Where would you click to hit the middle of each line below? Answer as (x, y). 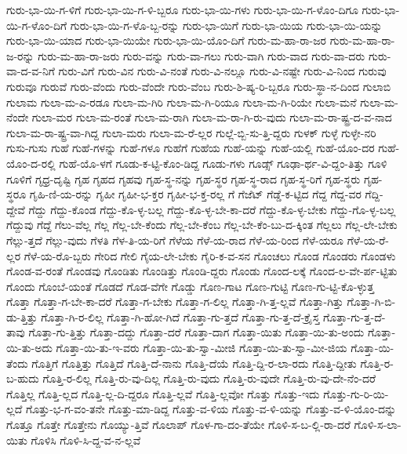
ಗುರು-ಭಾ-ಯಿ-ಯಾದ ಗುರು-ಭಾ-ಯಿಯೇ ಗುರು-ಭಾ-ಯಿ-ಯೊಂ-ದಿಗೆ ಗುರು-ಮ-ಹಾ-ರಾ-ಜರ (166, 40)
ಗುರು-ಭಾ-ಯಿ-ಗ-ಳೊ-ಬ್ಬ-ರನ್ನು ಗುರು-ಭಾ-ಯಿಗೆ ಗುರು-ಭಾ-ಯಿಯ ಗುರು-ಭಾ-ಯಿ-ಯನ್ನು (226, 25)
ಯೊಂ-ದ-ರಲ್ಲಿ (31, 163)
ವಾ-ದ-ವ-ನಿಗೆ (31, 71)
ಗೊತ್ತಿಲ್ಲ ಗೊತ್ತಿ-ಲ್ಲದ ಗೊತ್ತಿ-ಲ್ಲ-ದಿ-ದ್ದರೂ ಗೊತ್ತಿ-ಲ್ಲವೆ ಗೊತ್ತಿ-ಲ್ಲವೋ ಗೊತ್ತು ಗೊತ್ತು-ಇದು (163, 393)
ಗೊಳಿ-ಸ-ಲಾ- (378, 425)
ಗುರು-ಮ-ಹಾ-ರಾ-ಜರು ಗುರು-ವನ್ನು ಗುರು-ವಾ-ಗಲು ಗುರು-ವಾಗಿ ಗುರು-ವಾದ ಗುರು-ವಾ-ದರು (202, 55)
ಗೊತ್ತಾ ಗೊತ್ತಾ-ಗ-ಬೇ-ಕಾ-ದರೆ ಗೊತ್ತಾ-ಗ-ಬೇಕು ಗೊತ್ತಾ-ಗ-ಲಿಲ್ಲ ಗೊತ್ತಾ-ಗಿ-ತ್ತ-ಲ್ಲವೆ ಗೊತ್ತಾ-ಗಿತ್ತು (175, 301)
